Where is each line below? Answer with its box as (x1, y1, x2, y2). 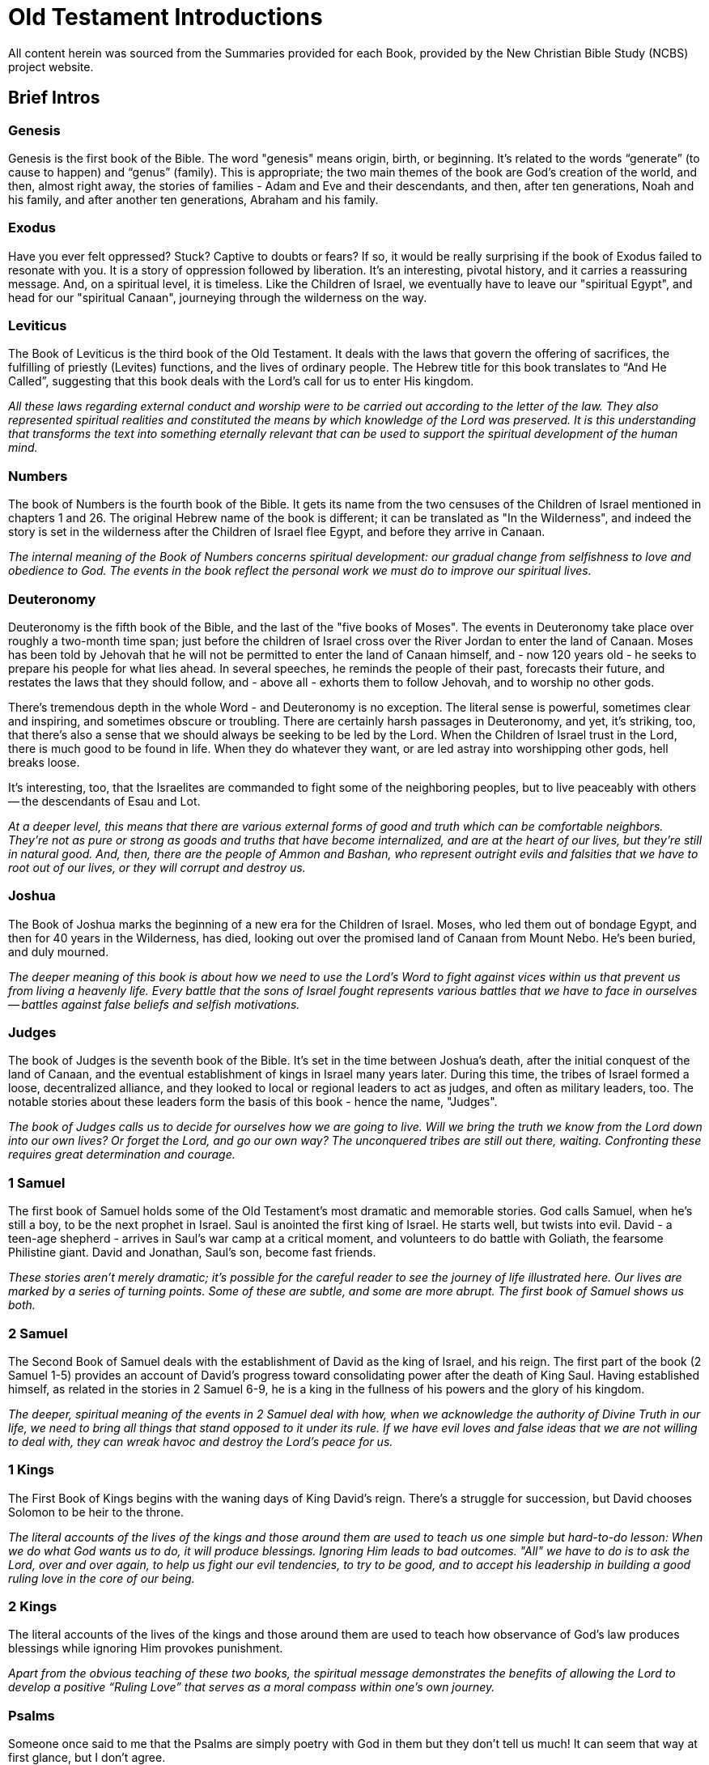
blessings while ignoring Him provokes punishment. (8, 1641, 283, 1656)
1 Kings (8, 1461, 54, 1478)
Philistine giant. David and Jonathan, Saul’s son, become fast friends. (8, 1245, 376, 1260)
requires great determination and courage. (8, 1147, 236, 1162)
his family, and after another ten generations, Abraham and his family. (8, 192, 379, 206)
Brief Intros (8, 87, 100, 108)
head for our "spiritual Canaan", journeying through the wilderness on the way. (8, 290, 427, 304)
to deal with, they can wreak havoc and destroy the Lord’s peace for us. (8, 1434, 393, 1448)
